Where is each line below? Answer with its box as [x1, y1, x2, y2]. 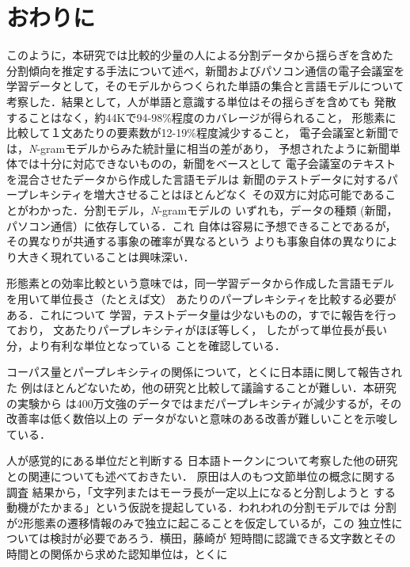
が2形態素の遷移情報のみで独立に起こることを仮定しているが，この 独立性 [6, 514, 392, 531]
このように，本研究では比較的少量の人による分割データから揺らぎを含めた [6, 47, 393, 63]
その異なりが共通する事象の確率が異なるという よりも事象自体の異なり [6, 233, 376, 249]
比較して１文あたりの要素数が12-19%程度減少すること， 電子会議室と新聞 [6, 124, 389, 141]
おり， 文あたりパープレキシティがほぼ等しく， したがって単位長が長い [17, 322, 388, 338]
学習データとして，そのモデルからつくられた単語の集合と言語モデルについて [6, 78, 404, 94]
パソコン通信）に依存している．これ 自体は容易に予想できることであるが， [6, 217, 397, 234]
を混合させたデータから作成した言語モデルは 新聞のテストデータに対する [6, 170, 387, 187]
